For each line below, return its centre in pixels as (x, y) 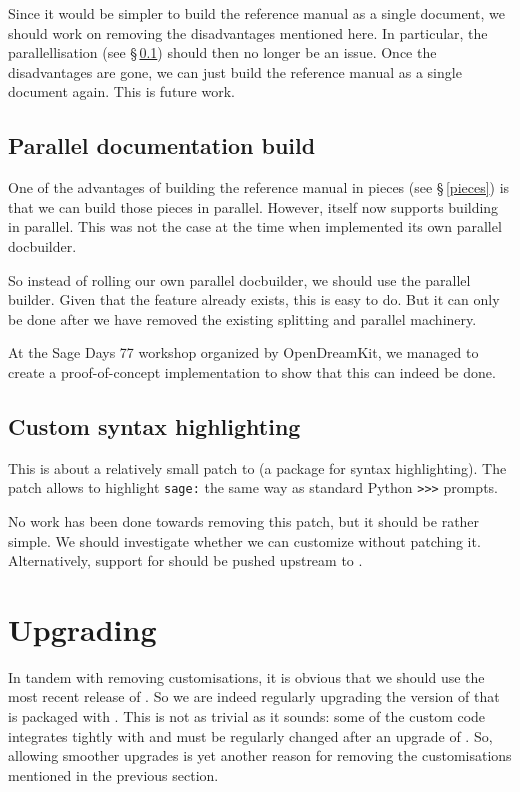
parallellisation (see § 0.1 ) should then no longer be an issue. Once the (222, 52)
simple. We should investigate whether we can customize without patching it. (244, 540)
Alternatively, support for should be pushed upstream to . (185, 560)
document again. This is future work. (121, 91)
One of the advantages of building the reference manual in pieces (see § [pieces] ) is (259, 187)
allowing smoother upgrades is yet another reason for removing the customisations (260, 755)
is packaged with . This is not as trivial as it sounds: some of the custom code (247, 716)
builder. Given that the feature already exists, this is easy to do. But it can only (254, 299)
